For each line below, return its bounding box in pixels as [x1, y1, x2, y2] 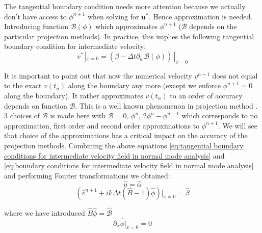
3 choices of [4, 110, 40, 121]
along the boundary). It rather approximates [4, 90, 143, 100]
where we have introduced [4, 207, 85, 218]
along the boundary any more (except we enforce [68, 80, 221, 91]
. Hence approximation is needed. [148, 11, 253, 21]
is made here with [50, 110, 106, 121]
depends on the [189, 21, 237, 32]
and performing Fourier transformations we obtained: [4, 170, 170, 180]
